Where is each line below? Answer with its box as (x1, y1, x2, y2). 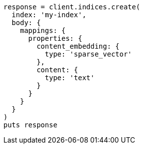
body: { (11, 19, 41, 27)
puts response (3, 121, 57, 129)
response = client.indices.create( (3, 3, 141, 11)
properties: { (28, 34, 83, 42)
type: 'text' (45, 74, 95, 82)
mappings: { (20, 27, 66, 34)
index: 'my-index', (11, 11, 86, 19)
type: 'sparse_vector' (45, 50, 132, 58)
